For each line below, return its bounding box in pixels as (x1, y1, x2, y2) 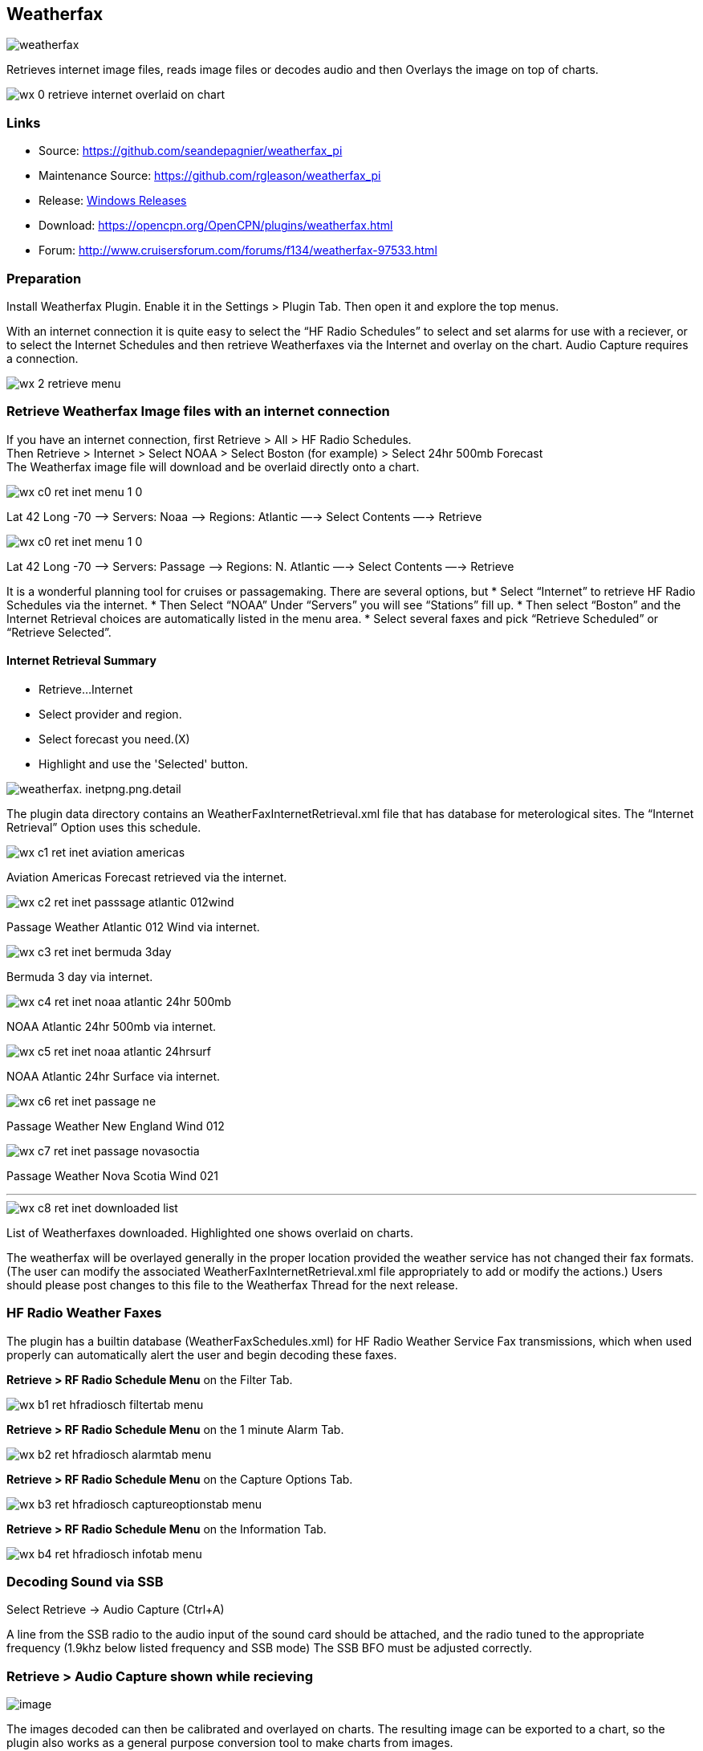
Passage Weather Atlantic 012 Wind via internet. (6, 919, 260, 934)
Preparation (6, 270, 82, 287)
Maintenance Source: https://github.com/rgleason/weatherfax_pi (39, 169, 381, 183)
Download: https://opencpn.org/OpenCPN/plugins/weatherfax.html (39, 218, 393, 233)
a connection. (6, 351, 79, 365)
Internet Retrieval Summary (6, 654, 156, 668)
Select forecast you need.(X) (39, 731, 190, 746)
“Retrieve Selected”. (6, 625, 112, 639)
